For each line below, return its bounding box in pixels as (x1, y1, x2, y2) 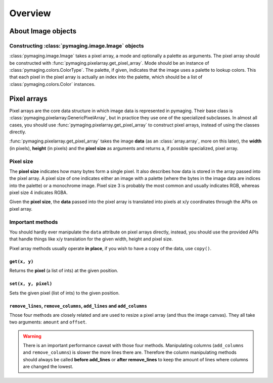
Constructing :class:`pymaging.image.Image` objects (9, 42, 144, 49)
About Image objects (9, 27, 77, 35)
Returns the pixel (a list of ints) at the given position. (9, 268, 118, 274)
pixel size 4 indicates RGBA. (9, 189, 68, 196)
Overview (9, 8, 51, 19)
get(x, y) (9, 258, 34, 264)
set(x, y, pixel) (9, 281, 53, 286)
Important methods (9, 218, 58, 225)
